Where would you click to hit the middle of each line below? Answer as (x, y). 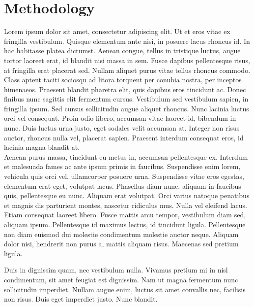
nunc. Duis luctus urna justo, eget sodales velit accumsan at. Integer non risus (122, 128)
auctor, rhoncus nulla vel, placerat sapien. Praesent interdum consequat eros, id (124, 137)
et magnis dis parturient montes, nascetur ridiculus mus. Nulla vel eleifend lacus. (126, 205)
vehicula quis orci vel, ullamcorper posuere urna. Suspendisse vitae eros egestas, (124, 176)
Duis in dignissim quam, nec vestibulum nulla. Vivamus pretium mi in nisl (116, 270)
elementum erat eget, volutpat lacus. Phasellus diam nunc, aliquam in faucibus (123, 186)
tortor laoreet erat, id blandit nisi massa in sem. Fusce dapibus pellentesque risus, (127, 60)
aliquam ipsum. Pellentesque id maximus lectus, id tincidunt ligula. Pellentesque (125, 224)
